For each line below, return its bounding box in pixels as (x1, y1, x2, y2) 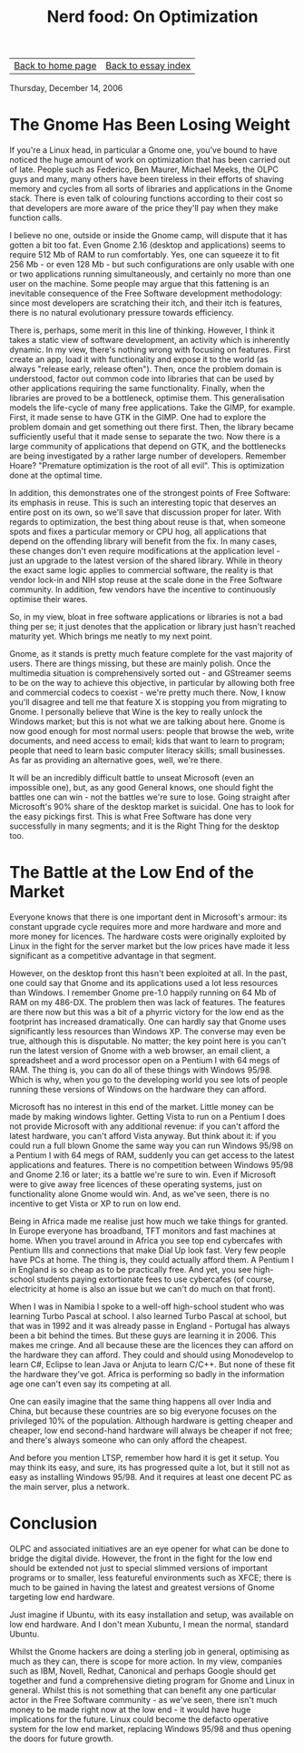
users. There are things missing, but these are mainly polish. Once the (9, 658, 271, 670)
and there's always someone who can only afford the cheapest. (9, 1435, 248, 1446)
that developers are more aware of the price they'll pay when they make (9, 203, 279, 214)
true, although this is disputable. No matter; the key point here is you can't (9, 1035, 287, 1047)
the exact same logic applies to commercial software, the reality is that (9, 565, 274, 576)
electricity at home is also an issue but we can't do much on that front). (9, 1284, 276, 1295)
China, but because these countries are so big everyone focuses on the (9, 1405, 277, 1416)
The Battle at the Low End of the (9, 862, 254, 883)
